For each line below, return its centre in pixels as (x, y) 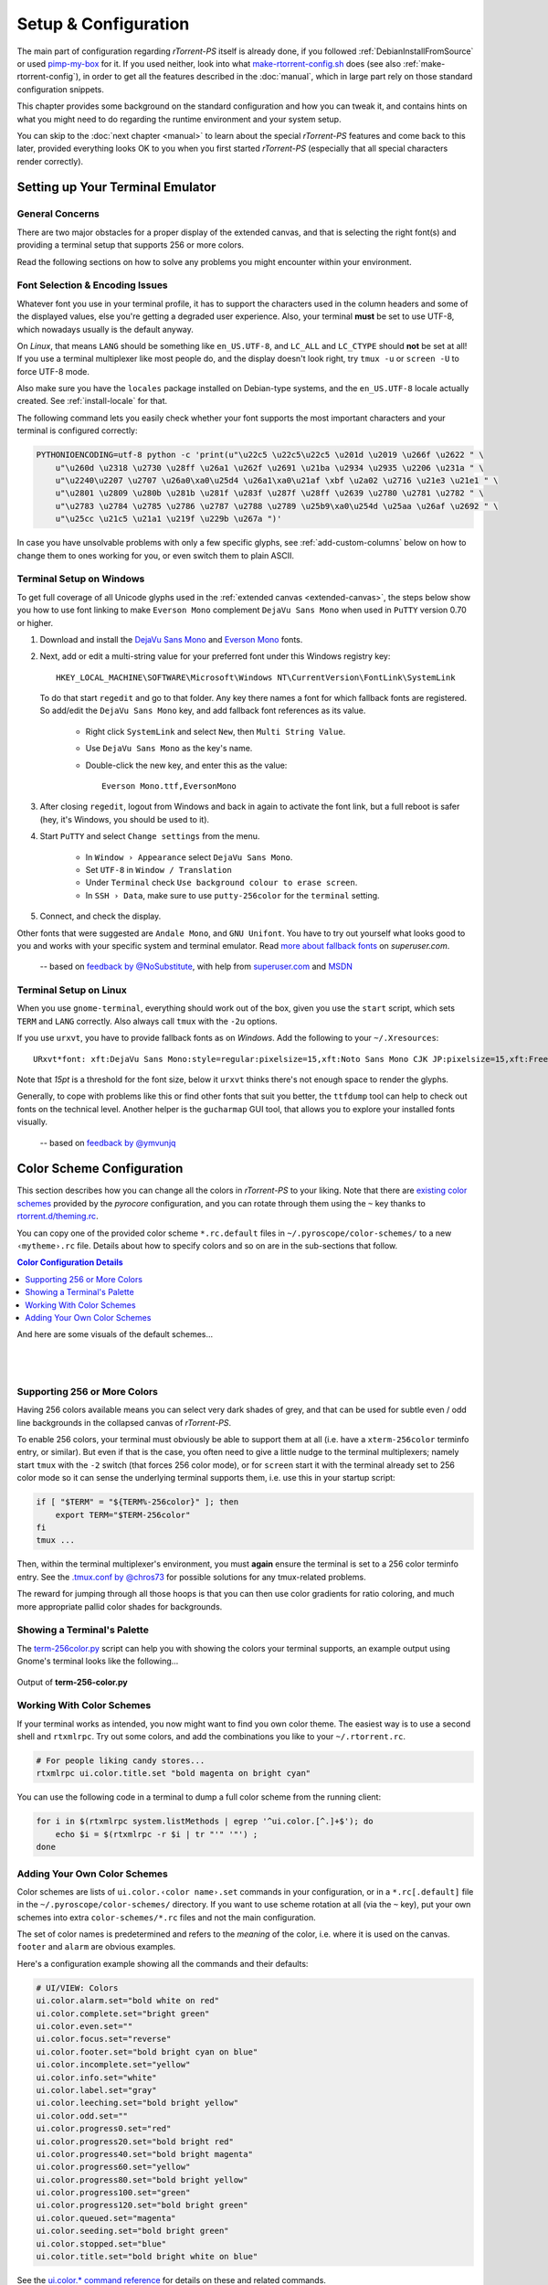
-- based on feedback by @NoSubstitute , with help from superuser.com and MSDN (196, 967)
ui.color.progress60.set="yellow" (113, 2167)
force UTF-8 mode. (53, 371)
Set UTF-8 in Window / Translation (158, 869)
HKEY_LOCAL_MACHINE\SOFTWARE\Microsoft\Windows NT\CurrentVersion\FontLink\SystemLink (256, 677)
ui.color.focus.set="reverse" (104, 2039)
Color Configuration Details (70, 1262)
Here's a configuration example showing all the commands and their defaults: (163, 1963)
